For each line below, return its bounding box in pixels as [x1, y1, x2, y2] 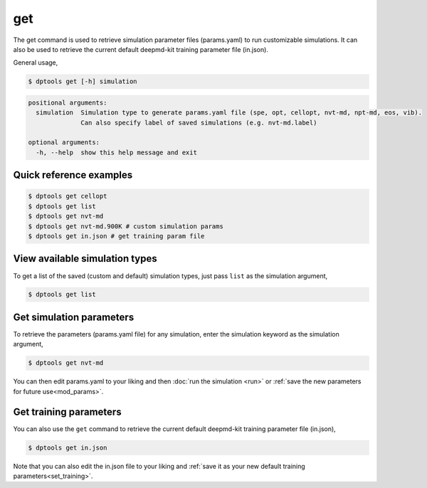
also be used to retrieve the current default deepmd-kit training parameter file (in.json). [13, 45, 268, 53]
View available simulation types [13, 253, 157, 265]
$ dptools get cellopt [28, 192, 107, 201]
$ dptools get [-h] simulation [28, 78, 138, 85]
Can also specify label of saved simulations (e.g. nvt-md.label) [80, 118, 317, 127]
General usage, [13, 58, 58, 67]
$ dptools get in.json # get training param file [28, 232, 205, 240]
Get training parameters [13, 405, 122, 418]
